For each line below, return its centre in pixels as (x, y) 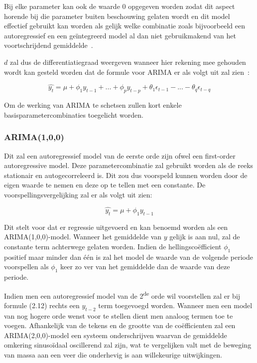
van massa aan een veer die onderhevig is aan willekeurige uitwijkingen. (113, 354)
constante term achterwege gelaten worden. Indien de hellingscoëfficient (113, 246)
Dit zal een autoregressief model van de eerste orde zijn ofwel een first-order (120, 155)
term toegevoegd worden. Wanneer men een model (175, 305)
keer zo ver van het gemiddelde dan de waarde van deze (145, 267)
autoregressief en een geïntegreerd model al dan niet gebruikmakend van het (120, 35)
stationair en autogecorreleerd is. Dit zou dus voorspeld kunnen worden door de (126, 175)
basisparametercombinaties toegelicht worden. (74, 114)
